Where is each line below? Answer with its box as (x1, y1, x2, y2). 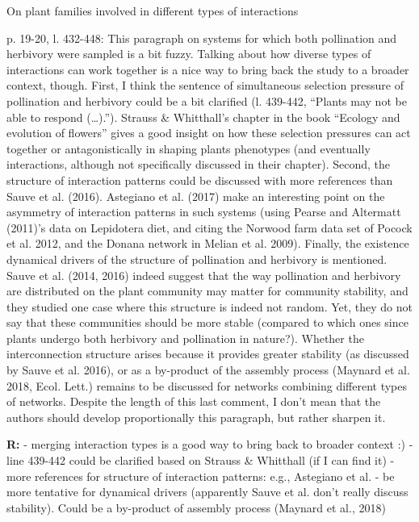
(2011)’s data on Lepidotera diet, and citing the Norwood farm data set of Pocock (6, 219, 413, 236)
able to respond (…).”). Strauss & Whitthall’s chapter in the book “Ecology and (6, 108, 400, 125)
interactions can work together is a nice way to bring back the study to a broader (6, 61, 409, 77)
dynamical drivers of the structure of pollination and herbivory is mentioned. (6, 250, 388, 267)
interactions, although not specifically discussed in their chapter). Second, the (6, 156, 390, 173)
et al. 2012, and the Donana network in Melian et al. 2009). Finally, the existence (6, 235, 409, 252)
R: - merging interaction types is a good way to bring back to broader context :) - (6, 436, 413, 453)
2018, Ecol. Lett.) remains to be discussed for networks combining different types (6, 377, 408, 394)
